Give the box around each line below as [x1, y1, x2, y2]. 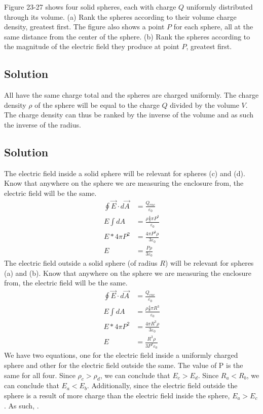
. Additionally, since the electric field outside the [87, 380, 238, 391]
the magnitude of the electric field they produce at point [4, 41, 179, 52]
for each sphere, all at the [173, 21, 253, 32]
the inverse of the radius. [4, 119, 81, 130]
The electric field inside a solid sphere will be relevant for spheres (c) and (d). [4, 168, 245, 178]
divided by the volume [170, 99, 239, 110]
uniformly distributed [186, 2, 253, 12]
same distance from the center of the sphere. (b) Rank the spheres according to [4, 31, 250, 42]
